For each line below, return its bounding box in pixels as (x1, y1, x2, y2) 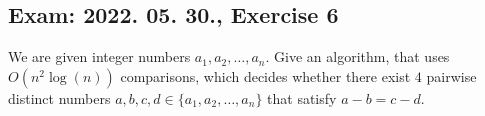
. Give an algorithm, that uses (265, 46, 450, 67)
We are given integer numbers (8, 46, 191, 67)
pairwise (426, 65, 477, 86)
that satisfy (267, 87, 337, 108)
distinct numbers (8, 87, 111, 108)
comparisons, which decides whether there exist (120, 65, 411, 86)
